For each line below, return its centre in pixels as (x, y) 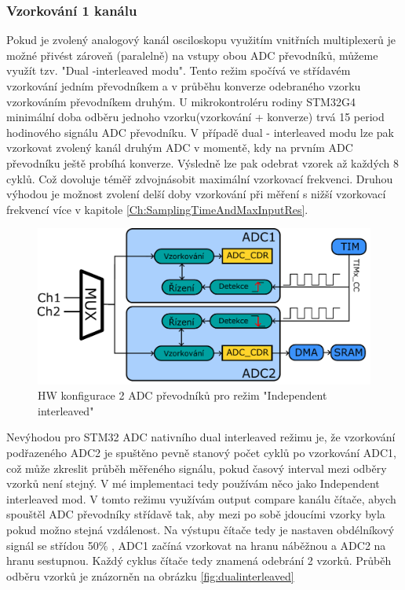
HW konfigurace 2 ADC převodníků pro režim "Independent (182, 395)
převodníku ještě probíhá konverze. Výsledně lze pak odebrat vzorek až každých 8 (203, 162)
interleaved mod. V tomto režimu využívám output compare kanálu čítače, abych (201, 498)
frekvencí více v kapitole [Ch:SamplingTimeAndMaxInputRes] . (157, 209)
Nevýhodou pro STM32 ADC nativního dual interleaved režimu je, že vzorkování (201, 437)
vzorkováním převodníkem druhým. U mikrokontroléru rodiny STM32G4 (181, 101)
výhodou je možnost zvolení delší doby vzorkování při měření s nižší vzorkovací (196, 194)
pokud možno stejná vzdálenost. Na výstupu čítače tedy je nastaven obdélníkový (201, 530)
